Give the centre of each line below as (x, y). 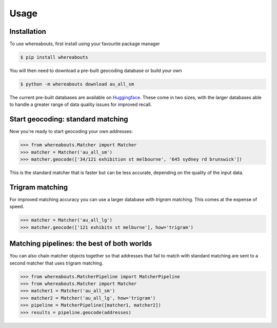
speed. (17, 207)
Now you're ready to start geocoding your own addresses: (71, 132)
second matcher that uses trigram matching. (56, 263)
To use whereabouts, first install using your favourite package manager (85, 44)
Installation (28, 31)
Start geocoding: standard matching (69, 119)
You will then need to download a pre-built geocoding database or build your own (96, 71)
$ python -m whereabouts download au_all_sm (77, 84)
